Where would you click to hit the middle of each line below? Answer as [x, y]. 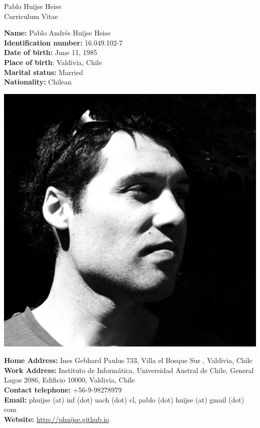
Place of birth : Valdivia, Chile [53, 62]
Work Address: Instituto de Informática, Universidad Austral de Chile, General [129, 370]
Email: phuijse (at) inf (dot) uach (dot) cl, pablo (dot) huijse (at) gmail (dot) [124, 399]
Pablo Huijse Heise [33, 6]
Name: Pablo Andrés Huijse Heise [57, 33]
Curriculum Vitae [31, 16]
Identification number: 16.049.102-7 [63, 42]
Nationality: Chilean [38, 82]
